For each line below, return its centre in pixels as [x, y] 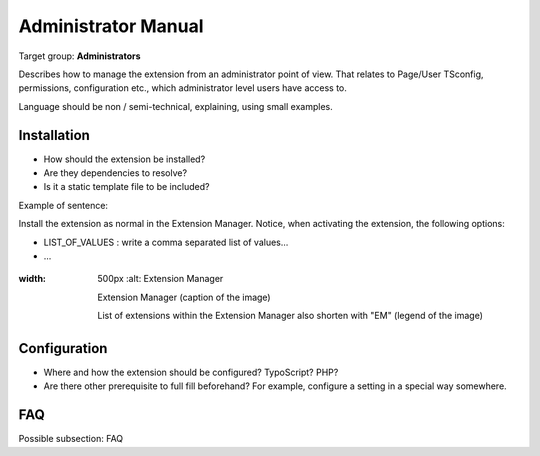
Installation [54, 135]
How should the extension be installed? [124, 159]
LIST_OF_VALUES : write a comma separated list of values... [166, 242]
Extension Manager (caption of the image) [184, 297]
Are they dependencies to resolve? [115, 173]
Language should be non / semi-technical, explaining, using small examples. [176, 106]
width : [32, 279]
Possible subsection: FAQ [71, 439]
